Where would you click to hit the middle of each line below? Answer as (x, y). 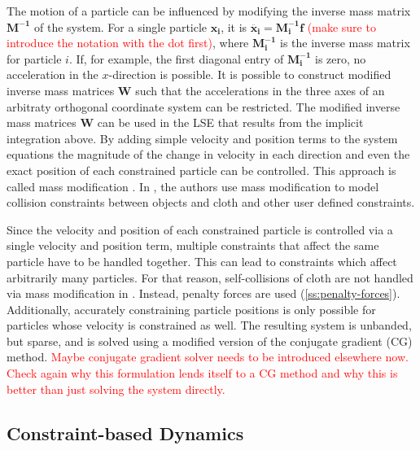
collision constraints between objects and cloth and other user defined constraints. (211, 202)
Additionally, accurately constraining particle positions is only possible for (191, 309)
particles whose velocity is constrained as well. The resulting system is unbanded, (209, 325)
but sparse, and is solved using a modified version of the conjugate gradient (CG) (210, 341)
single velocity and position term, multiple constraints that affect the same (193, 245)
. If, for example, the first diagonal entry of (176, 58)
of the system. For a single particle (121, 26)
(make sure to (341, 26)
